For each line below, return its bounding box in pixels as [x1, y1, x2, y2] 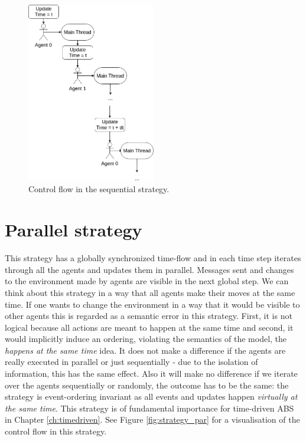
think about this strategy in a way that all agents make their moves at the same [5, 286, 295, 298]
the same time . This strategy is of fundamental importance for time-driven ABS [5, 401, 294, 414]
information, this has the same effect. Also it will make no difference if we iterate [5, 367, 298, 380]
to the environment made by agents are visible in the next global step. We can [5, 275, 289, 287]
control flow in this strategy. [5, 425, 107, 437]
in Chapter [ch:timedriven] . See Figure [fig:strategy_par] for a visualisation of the [5, 413, 300, 426]
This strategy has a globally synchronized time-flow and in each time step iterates [5, 252, 301, 264]
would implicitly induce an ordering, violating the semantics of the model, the [5, 333, 287, 345]
